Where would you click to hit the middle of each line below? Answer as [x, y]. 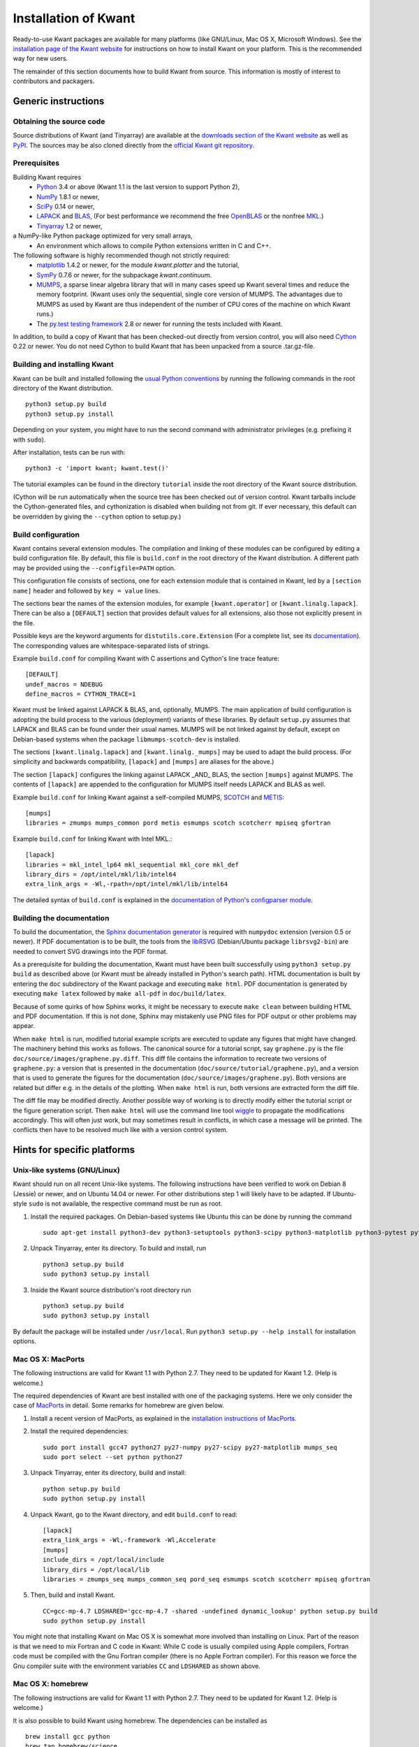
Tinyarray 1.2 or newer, [69, 226]
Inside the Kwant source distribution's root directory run [111, 1290]
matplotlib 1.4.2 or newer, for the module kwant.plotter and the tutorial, [138, 265]
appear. [24, 1026]
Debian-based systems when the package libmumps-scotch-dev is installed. [127, 739]
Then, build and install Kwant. [73, 1595]
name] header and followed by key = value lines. [87, 590]
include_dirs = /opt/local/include [104, 1560]
